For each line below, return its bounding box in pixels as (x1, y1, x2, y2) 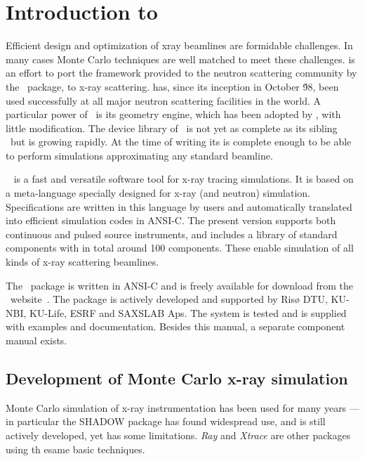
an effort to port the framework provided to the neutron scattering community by (6, 65, 357, 80)
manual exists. (6, 333, 67, 347)
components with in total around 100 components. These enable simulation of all (6, 240, 354, 255)
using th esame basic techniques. (6, 441, 145, 456)
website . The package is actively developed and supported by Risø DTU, (10, 292, 328, 306)
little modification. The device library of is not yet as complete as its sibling (6, 120, 338, 135)
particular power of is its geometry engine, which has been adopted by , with (6, 107, 341, 122)
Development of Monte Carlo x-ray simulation (6, 367, 348, 389)
